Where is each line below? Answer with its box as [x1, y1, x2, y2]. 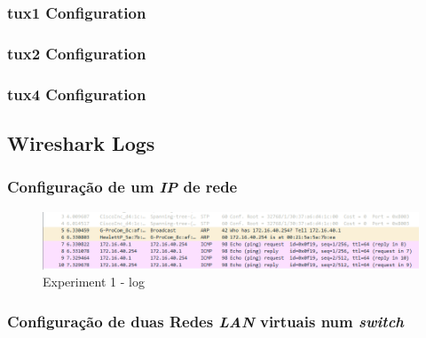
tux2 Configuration [7, 42, 146, 64]
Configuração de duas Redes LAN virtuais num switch [7, 310, 405, 332]
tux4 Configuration [7, 83, 146, 105]
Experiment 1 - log [43, 272, 145, 291]
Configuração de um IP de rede [7, 176, 238, 198]
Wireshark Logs [7, 129, 155, 156]
